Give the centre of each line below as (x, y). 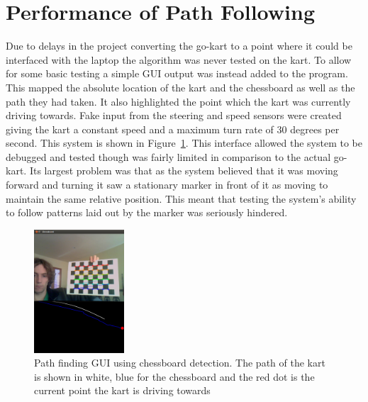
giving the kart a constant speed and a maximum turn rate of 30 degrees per (173, 129)
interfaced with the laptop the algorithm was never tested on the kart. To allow (179, 59)
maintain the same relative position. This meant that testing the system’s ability (181, 198)
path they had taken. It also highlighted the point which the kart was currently (178, 101)
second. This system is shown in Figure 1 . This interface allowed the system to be (184, 143)
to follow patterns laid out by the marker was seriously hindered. (147, 212)
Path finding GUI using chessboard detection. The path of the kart (180, 363)
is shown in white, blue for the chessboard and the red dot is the (174, 376)
